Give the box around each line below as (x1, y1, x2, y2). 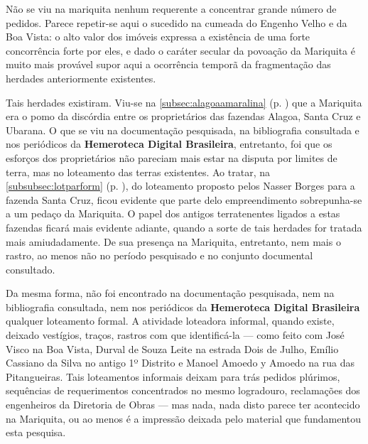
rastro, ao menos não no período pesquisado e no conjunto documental (6, 248, 313, 263)
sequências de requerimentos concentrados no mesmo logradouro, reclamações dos (6, 383, 360, 398)
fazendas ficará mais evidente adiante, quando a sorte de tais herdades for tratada (6, 220, 362, 234)
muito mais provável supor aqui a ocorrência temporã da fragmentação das (6, 57, 331, 72)
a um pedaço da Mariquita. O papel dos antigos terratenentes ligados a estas (6, 206, 340, 221)
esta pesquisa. (6, 425, 66, 440)
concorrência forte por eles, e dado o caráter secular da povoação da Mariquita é (6, 43, 355, 58)
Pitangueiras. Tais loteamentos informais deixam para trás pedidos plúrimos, (6, 369, 340, 384)
